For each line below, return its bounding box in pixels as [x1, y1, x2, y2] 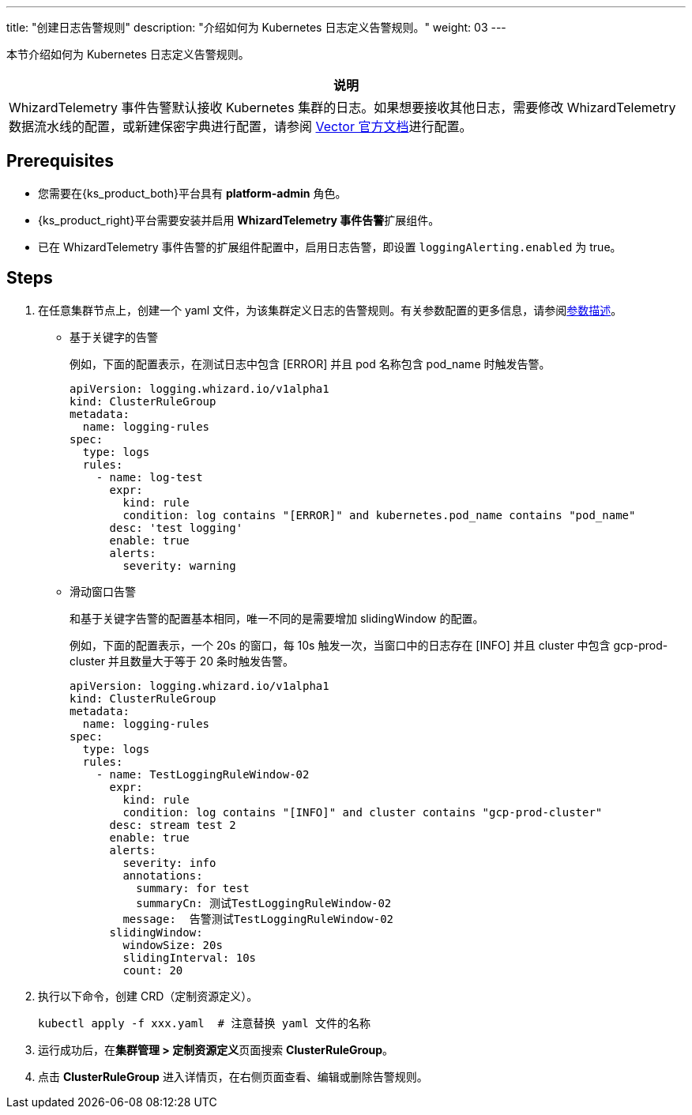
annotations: [122, 868, 203, 882]
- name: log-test [96, 470, 203, 484]
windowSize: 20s [122, 938, 223, 951]
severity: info [122, 856, 216, 869]
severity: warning [122, 559, 236, 572]
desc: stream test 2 [109, 818, 236, 831]
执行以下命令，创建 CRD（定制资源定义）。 [38, 989, 258, 1003]
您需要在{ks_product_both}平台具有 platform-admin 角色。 [38, 186, 347, 200]
